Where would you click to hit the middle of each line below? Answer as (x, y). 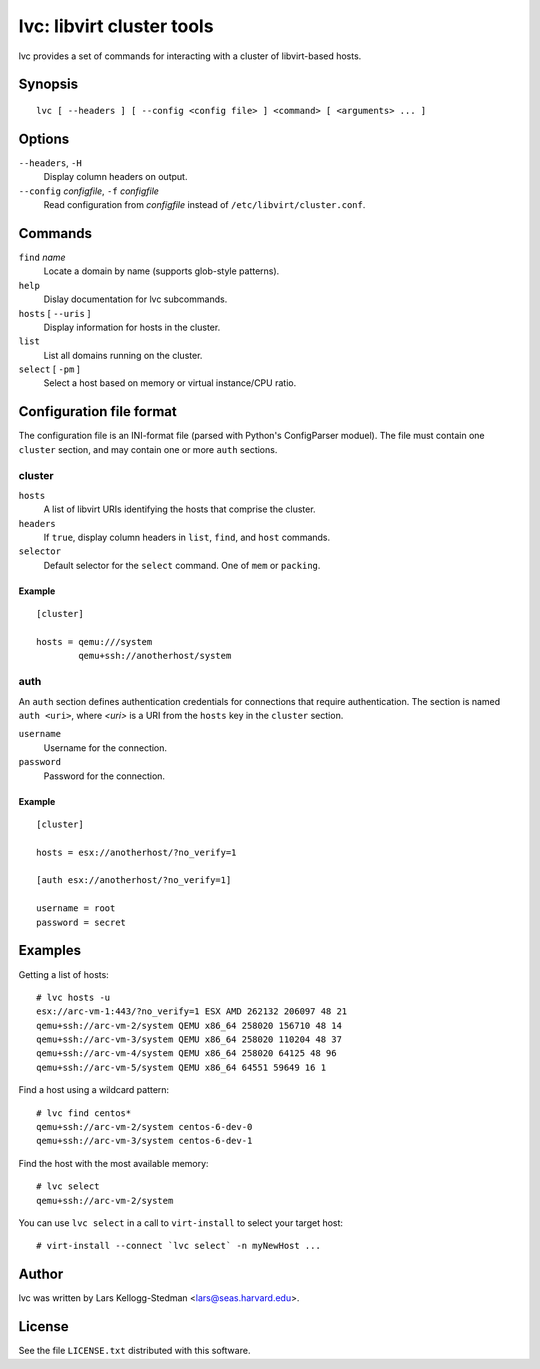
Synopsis (48, 84)
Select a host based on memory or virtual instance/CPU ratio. (170, 383)
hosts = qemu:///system (94, 642)
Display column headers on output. (115, 177)
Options (44, 138)
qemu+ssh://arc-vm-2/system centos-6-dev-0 (144, 1127)
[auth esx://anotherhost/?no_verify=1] (134, 880)
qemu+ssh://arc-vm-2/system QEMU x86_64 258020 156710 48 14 (189, 1025)
